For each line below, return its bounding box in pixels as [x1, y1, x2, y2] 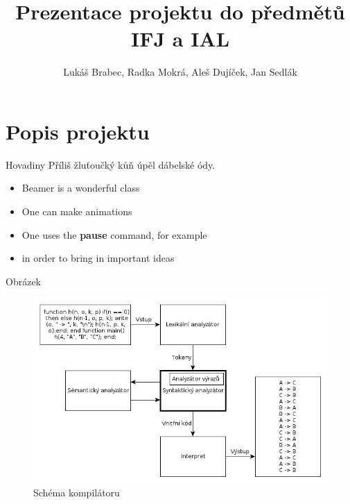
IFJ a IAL [130, 24, 230, 53]
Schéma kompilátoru [33, 485, 120, 500]
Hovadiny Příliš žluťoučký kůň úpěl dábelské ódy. [6, 157, 216, 171]
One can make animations [21, 204, 132, 219]
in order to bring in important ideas [21, 251, 175, 265]
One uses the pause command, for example [21, 227, 207, 242]
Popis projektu [6, 117, 150, 145]
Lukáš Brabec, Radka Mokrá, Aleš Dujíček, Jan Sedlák [63, 65, 297, 79]
